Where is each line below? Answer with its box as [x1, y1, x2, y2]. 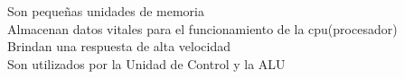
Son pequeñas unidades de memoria [7, 2, 204, 20]
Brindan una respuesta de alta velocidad [7, 37, 231, 56]
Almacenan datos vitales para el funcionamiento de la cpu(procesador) [7, 19, 398, 38]
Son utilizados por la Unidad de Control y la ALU [7, 54, 286, 73]
